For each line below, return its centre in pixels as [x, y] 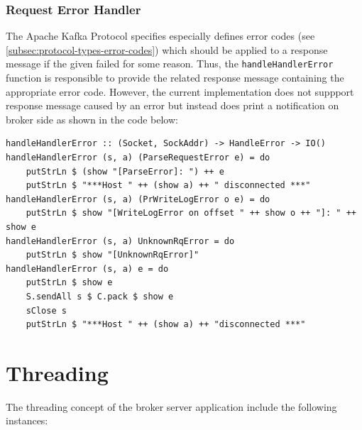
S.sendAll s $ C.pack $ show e [100, 296]
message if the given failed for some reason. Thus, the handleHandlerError [170, 64]
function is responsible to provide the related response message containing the [175, 78]
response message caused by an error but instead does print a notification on [172, 105]
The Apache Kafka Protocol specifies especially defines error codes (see [160, 36]
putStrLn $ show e [69, 283]
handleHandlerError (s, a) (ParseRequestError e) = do [138, 158]
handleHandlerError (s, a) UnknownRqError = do [120, 241]
